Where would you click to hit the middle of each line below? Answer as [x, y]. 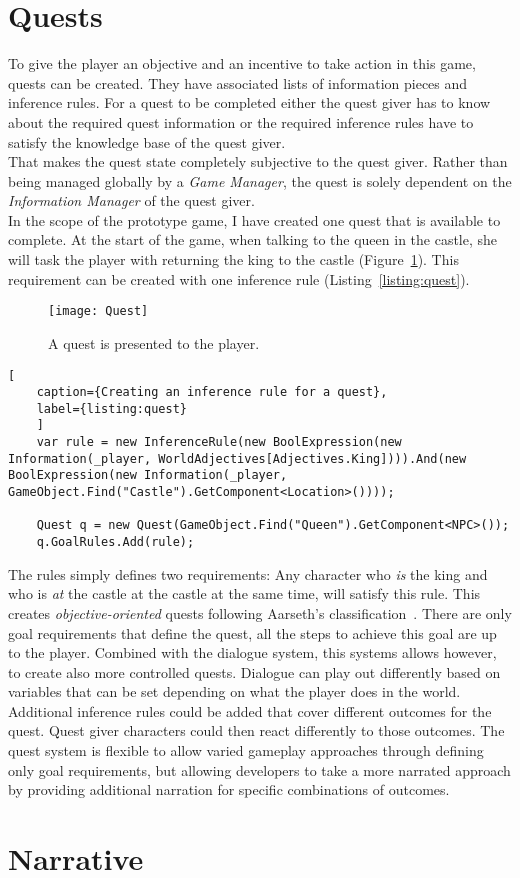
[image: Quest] [98, 311]
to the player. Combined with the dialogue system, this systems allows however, [252, 652]
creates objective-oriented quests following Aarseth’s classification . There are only [260, 612]
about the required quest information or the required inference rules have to [241, 121]
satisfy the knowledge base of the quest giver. [147, 141]
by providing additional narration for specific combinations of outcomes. [229, 789]
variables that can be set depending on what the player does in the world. [234, 691]
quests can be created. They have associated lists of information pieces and [238, 82]
